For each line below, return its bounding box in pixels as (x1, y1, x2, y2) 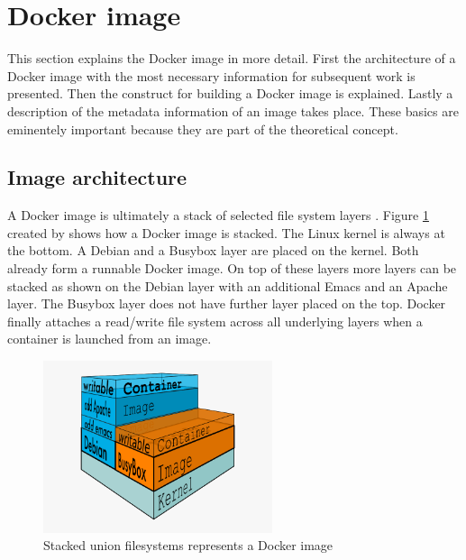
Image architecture (7, 163, 187, 191)
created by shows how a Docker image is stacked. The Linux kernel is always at (7, 223, 445, 242)
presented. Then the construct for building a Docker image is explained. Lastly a (7, 84, 453, 103)
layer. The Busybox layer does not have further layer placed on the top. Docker (7, 294, 446, 313)
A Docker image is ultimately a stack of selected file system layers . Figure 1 (7, 206, 429, 225)
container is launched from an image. (7, 329, 212, 348)
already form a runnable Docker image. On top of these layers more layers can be (7, 259, 457, 278)
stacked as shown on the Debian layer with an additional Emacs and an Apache (7, 276, 448, 295)
